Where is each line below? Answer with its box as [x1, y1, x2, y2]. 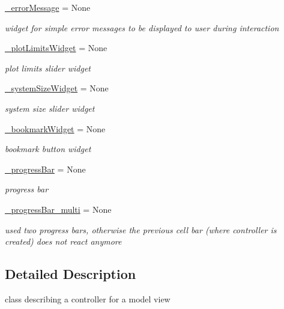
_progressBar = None [5, 162, 86, 175]
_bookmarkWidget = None [5, 122, 106, 135]
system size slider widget [5, 102, 95, 114]
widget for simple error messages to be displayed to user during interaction [5, 21, 279, 34]
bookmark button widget [5, 142, 91, 155]
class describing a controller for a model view [5, 292, 171, 305]
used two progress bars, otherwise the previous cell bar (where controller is [5, 223, 277, 236]
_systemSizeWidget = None [5, 82, 109, 94]
